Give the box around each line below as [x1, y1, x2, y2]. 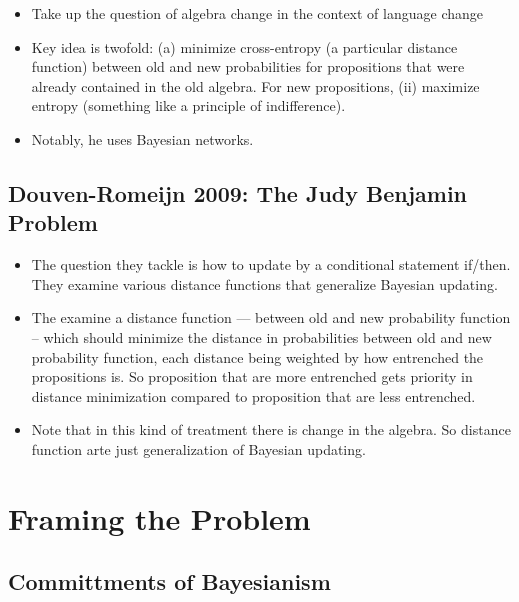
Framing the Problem [8, 497, 311, 538]
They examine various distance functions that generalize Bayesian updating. [31, 273, 498, 294]
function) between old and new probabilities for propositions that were [31, 56, 465, 77]
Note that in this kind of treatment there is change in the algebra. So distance [31, 419, 511, 440]
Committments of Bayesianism [8, 566, 331, 597]
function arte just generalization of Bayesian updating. [31, 438, 366, 459]
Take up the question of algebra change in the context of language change [31, 3, 484, 23]
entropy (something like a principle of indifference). [31, 95, 346, 116]
